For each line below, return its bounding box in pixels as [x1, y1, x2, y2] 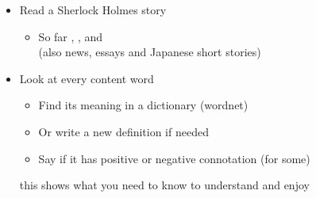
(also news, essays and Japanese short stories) [38, 44, 261, 60]
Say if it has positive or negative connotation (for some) [38, 150, 310, 166]
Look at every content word [19, 70, 154, 86]
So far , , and [38, 28, 103, 44]
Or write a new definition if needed [38, 123, 209, 139]
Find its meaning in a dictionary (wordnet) [38, 97, 249, 113]
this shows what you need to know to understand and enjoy [19, 177, 310, 193]
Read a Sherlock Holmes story [19, 2, 167, 17]
